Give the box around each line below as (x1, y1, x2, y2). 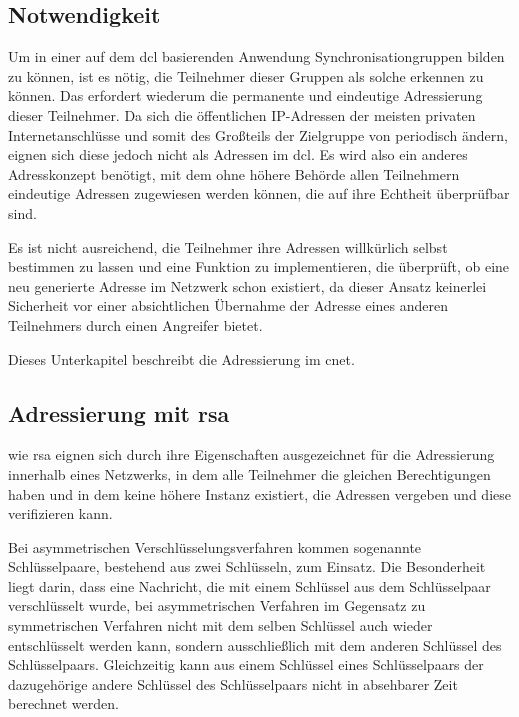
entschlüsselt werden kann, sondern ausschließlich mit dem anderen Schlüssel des (8, 634, 502, 655)
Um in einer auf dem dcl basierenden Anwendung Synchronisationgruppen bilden (8, 46, 505, 67)
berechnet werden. (8, 693, 119, 714)
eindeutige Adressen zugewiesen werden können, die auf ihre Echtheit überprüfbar (8, 183, 510, 204)
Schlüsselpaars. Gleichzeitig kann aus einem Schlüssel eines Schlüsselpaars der (8, 654, 484, 675)
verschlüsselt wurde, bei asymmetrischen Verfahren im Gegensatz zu (8, 595, 426, 616)
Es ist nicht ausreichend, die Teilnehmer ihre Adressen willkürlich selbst (8, 236, 448, 257)
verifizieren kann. (8, 503, 113, 524)
